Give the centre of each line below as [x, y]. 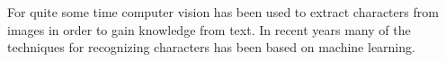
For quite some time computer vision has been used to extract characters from [223, 12]
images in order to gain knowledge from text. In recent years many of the [209, 29]
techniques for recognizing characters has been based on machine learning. [211, 47]
